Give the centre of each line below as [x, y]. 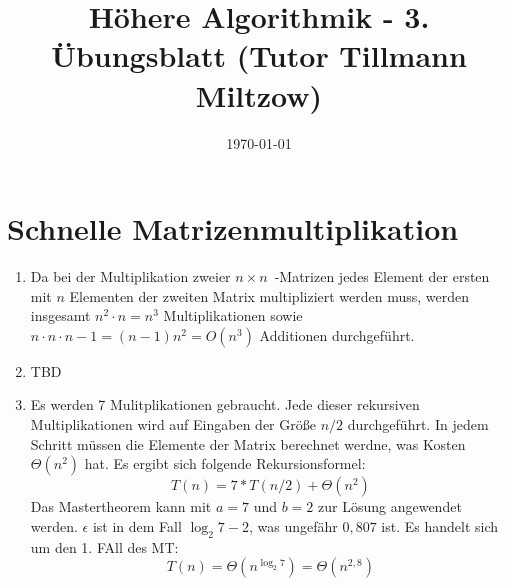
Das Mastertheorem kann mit [121, 506]
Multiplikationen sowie [233, 315]
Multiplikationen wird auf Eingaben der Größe [173, 424]
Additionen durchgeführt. [337, 334]
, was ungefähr [293, 525]
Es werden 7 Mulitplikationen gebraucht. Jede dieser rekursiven [225, 404]
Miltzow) [259, 94]
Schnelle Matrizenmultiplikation [233, 228]
